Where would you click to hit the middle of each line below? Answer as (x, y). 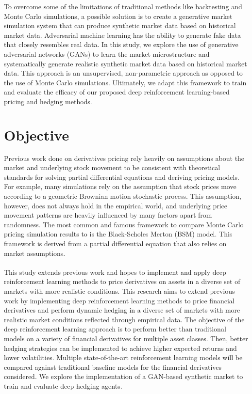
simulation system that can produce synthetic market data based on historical (120, 25)
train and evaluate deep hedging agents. (63, 386)
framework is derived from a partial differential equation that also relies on (115, 243)
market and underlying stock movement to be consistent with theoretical (112, 167)
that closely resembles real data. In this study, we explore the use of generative (121, 44)
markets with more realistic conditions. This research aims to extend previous (119, 291)
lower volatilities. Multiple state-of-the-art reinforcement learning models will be (123, 357)
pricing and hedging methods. (48, 101)
